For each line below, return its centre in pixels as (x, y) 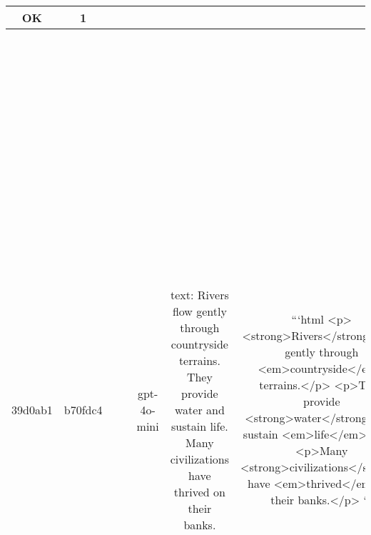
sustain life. (200, 426)
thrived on (199, 491)
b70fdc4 (83, 409)
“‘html (308, 319)
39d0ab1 (32, 409)
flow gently (199, 311)
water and (199, 409)
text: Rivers (200, 294)
